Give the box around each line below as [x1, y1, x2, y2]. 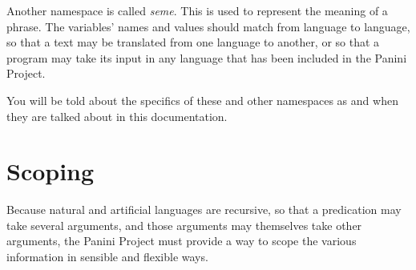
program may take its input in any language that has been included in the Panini [6, 49, 407, 66]
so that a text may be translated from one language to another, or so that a [6, 34, 380, 50]
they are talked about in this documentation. [6, 107, 228, 124]
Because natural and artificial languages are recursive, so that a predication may [6, 201, 402, 218]
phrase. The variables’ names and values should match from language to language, [6, 18, 410, 34]
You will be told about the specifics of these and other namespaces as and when [6, 91, 398, 108]
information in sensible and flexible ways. [6, 248, 208, 265]
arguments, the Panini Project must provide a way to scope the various [6, 232, 357, 249]
